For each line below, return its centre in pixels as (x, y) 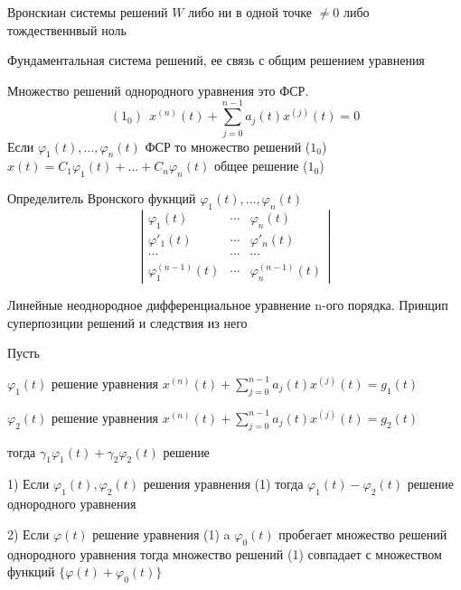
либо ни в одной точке (250, 12)
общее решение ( (261, 166)
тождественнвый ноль (67, 29)
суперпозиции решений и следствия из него (127, 322)
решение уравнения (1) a (161, 534)
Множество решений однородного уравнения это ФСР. (158, 90)
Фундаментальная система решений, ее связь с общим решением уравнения (216, 60)
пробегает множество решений (363, 534)
